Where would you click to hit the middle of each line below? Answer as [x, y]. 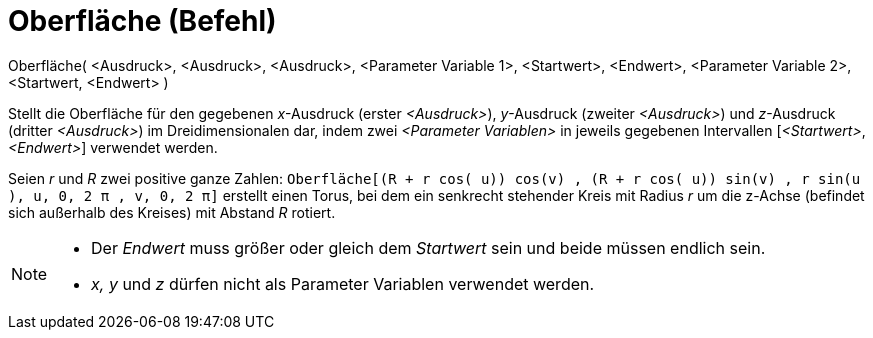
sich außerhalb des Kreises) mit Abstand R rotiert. [172, 212]
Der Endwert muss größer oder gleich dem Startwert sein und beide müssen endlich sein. [428, 247]
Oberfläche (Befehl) [142, 21]
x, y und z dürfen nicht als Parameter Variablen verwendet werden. [343, 283]
